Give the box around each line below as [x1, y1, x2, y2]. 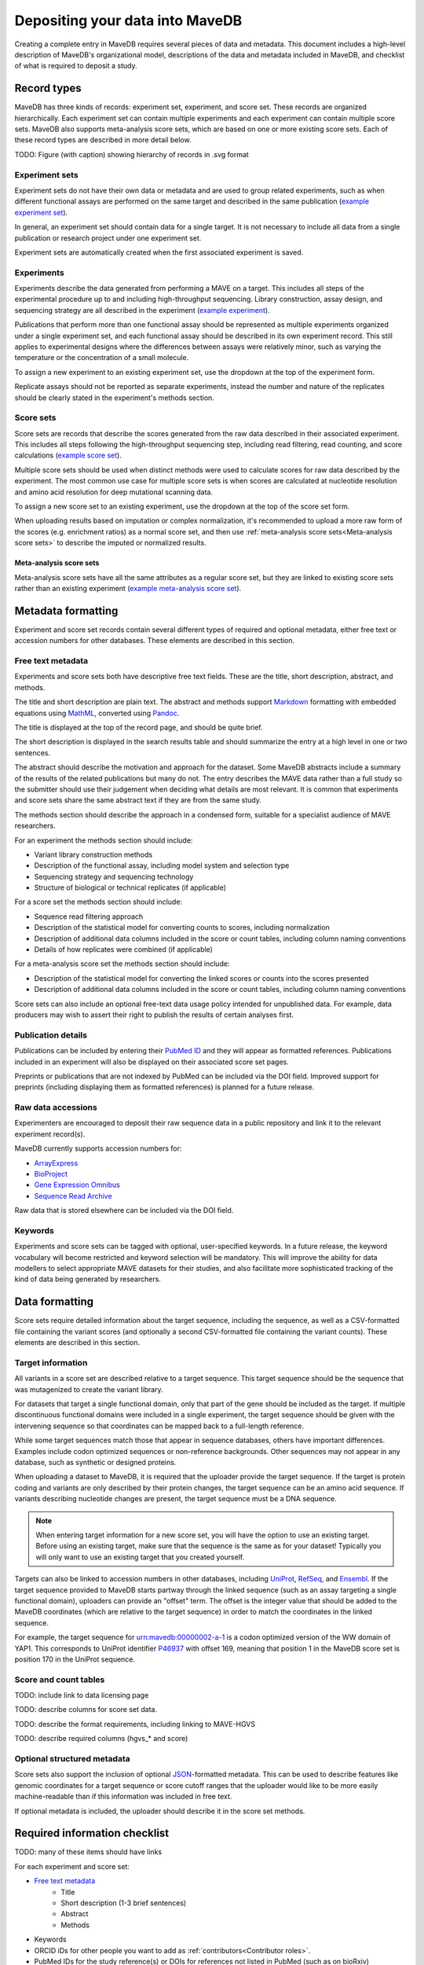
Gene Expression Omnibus [34, 1180, 121, 1190]
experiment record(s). [14, 1129, 86, 1139]
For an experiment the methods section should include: [14, 836, 193, 845]
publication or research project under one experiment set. [14, 233, 202, 243]
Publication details [14, 1030, 88, 1041]
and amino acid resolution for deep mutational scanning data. [14, 487, 214, 497]
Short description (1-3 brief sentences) [60, 1898, 187, 1908]
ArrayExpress [34, 1158, 79, 1167]
